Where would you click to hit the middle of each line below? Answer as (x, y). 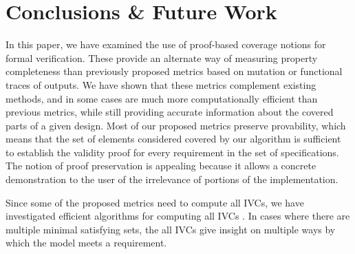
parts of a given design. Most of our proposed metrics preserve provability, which (176, 125)
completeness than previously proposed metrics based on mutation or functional (174, 71)
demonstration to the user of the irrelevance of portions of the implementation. (172, 179)
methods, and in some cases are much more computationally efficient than (162, 98)
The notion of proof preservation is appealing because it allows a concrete (161, 166)
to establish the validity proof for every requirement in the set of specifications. (172, 152)
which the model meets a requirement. (86, 243)
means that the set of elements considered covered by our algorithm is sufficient (173, 139)
